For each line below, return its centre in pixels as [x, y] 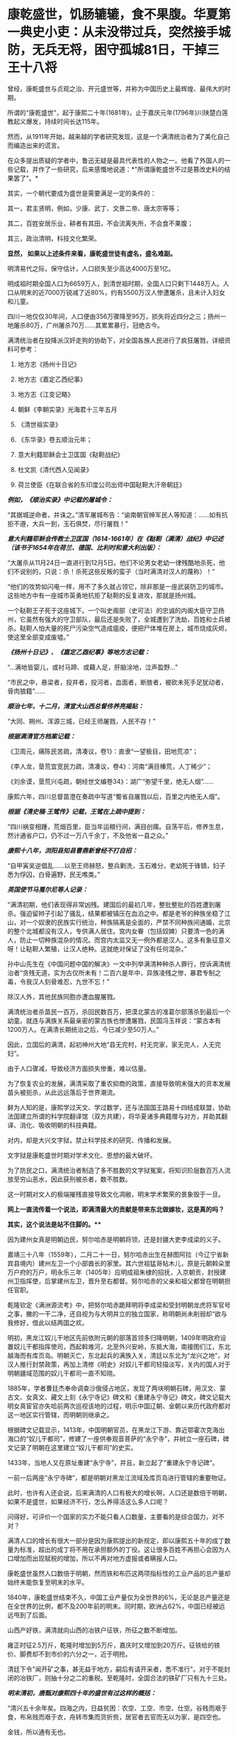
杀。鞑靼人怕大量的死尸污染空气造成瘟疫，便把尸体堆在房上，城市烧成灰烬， [119, 628]
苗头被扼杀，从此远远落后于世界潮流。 [63, 1092]
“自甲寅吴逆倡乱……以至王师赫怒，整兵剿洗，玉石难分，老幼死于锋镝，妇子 [117, 865]
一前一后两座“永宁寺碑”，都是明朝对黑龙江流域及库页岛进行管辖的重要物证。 [119, 1478]
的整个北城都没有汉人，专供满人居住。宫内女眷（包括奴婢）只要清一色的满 [116, 931]
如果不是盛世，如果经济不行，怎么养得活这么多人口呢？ [88, 1501]
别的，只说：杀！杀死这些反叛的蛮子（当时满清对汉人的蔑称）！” [120, 571]
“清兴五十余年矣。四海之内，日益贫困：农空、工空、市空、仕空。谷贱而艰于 [118, 1708]
